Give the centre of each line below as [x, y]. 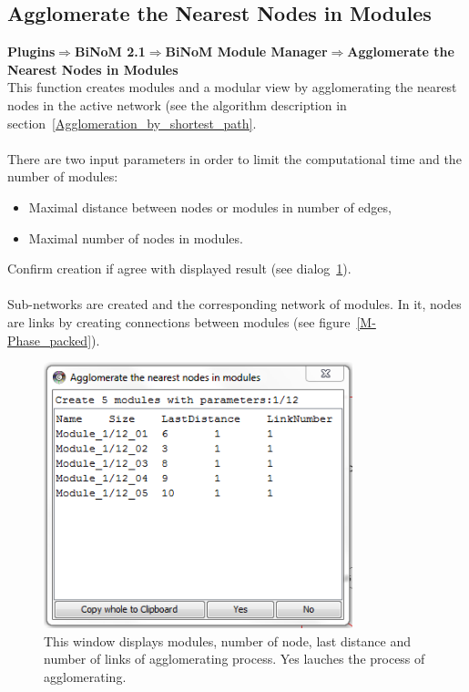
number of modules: [63, 176]
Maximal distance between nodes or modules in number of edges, [210, 207]
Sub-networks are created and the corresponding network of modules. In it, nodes [234, 304]
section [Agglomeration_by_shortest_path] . [132, 123]
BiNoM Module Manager [246, 52]
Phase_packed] [50, 340]
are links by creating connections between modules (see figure [179, 321]
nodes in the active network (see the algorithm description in [177, 104]
